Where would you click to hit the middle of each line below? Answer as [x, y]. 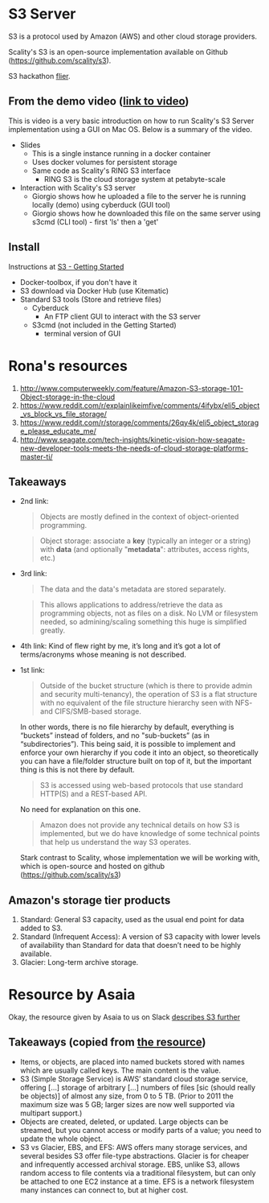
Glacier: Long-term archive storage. [79, 962]
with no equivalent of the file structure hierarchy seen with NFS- [146, 703]
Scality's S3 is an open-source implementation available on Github [118, 51]
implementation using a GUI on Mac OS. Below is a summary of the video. [130, 129]
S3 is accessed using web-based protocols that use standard [141, 785]
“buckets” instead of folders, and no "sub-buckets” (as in [115, 735]
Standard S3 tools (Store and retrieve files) [91, 299]
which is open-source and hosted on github [92, 867]
